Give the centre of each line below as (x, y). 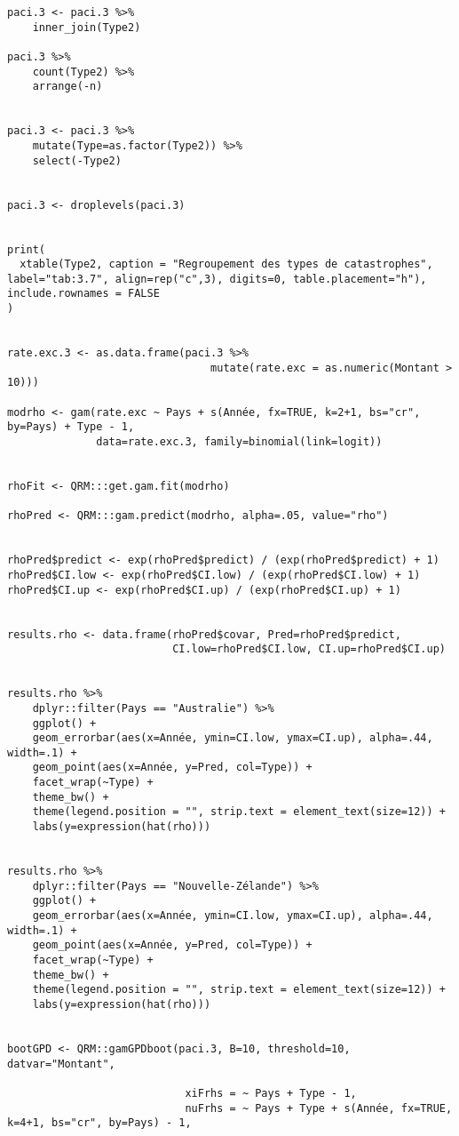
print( (26, 249)
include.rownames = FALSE (83, 294)
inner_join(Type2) (87, 27)
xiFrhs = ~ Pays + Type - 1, (271, 1093)
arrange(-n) (67, 87)
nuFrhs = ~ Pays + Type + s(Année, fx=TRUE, (319, 1108)
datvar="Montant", (61, 1064)
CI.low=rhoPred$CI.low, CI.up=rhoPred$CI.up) (309, 649)
